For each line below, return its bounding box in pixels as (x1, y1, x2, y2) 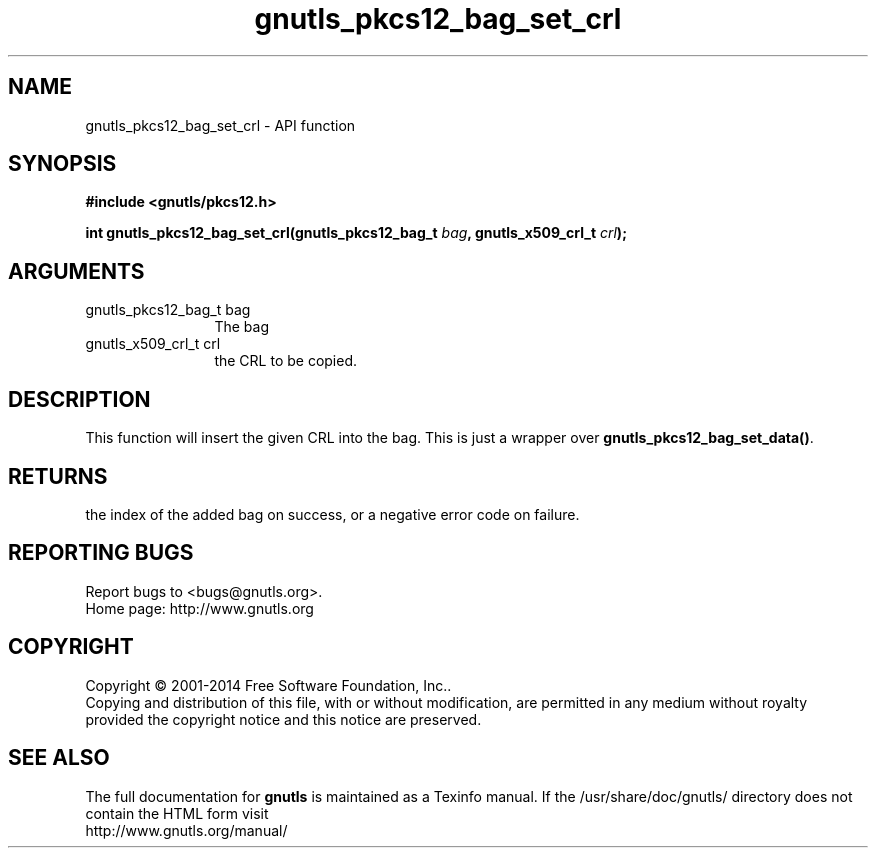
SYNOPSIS (8, 151, 117, 177)
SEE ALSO (8, 745, 110, 771)
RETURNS (8, 463, 108, 489)
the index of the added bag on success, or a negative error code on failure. (85, 505, 580, 523)
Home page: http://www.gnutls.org (85, 599, 314, 617)
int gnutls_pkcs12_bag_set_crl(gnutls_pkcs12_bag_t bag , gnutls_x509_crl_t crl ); (85, 224, 627, 242)
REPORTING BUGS (8, 540, 194, 566)
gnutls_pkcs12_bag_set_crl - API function (85, 116, 356, 134)
